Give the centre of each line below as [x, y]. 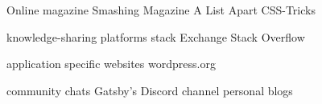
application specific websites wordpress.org [111, 64]
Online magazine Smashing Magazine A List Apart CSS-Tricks [161, 10]
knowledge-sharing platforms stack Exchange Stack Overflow [156, 36]
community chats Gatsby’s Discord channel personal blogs [150, 90]
